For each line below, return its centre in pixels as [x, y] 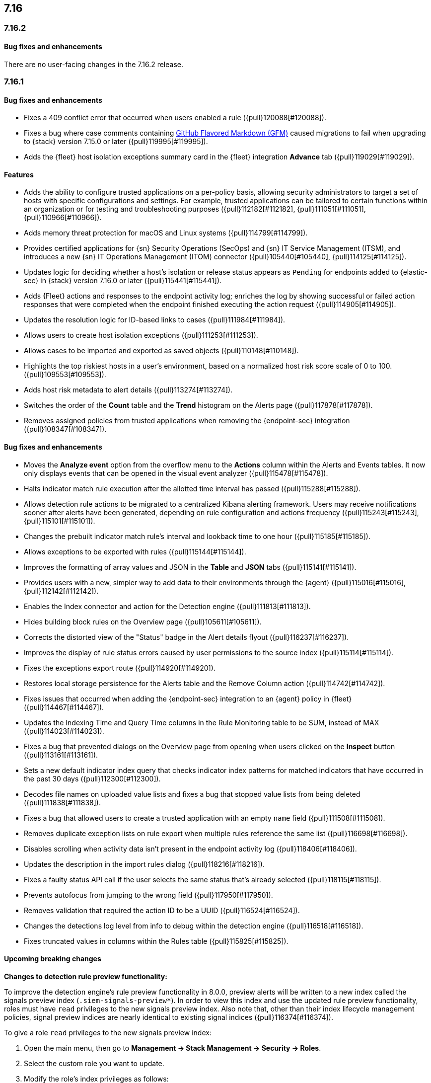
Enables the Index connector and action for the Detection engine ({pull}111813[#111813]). [167, 606]
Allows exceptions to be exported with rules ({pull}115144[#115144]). [135, 551]
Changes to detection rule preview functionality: [86, 976]
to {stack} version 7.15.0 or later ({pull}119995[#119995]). [116, 142]
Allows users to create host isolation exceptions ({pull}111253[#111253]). [141, 335]
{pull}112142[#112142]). [61, 591]
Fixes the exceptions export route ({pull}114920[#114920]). [120, 668]
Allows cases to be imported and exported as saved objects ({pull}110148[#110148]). [161, 351]
